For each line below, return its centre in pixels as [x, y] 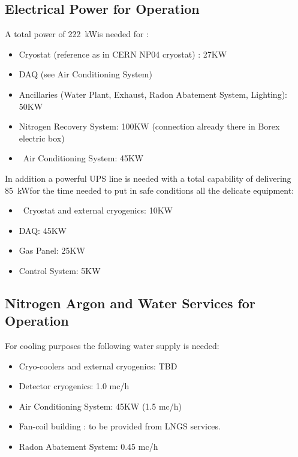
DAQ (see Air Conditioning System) [85, 74]
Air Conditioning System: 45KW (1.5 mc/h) [100, 406]
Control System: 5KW [60, 270]
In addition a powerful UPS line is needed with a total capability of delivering [148, 178]
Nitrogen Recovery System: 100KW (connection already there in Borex [149, 126]
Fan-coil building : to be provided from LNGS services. [120, 426]
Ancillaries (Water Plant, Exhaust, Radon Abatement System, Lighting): [153, 94]
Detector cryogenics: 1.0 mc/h [74, 386]
